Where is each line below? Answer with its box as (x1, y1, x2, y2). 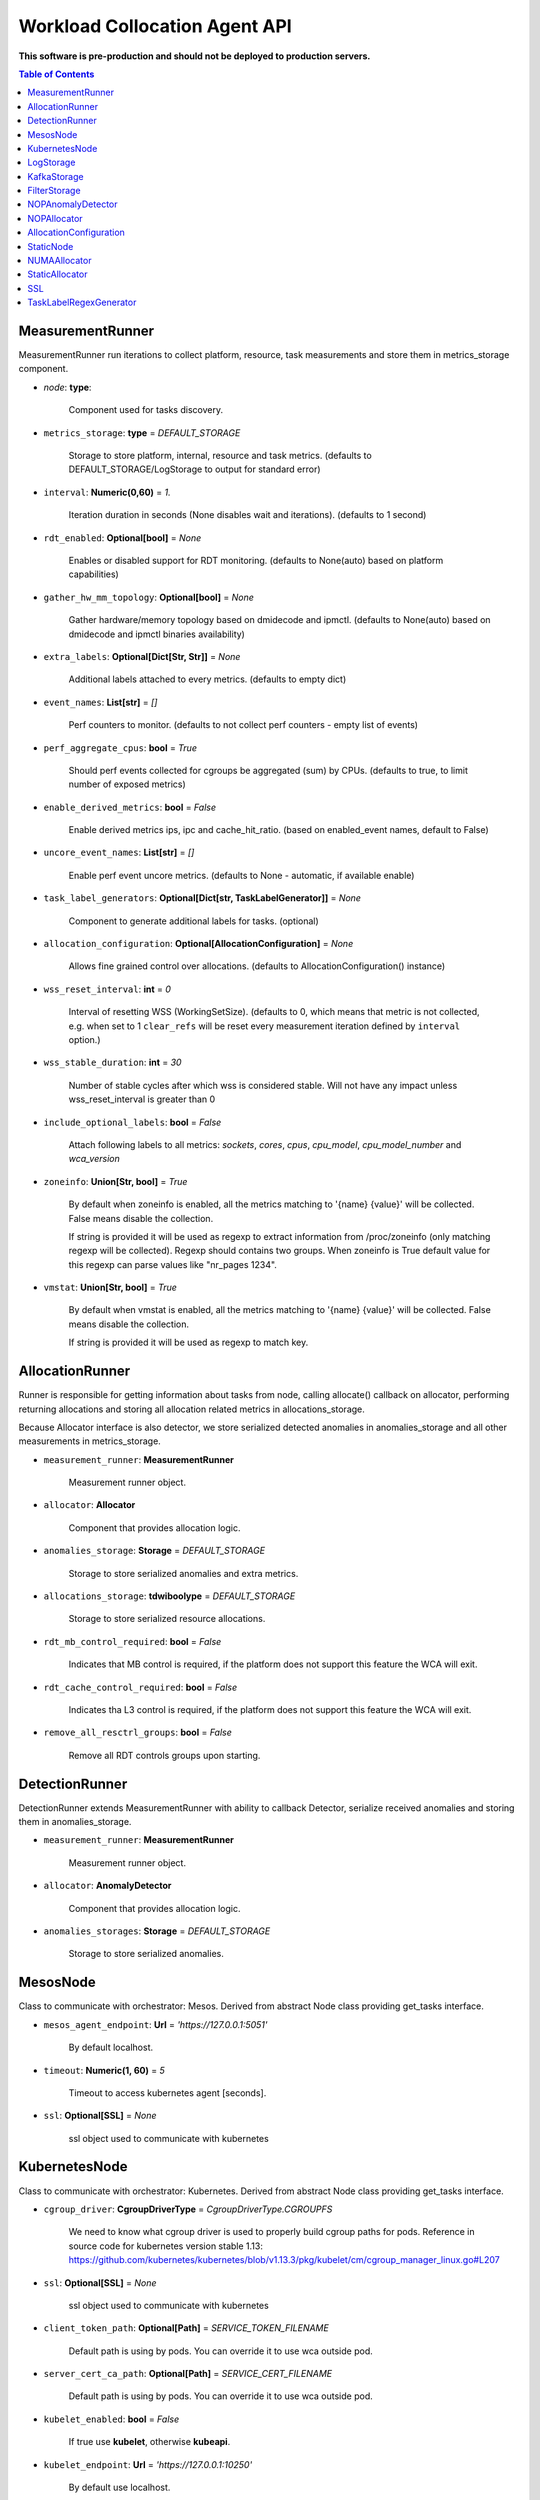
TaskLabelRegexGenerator (27, 296, 137, 309)
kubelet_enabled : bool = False (43, 2413, 180, 2425)
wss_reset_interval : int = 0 (43, 983, 172, 995)
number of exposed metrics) (68, 778, 187, 790)
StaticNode (27, 240, 74, 252)
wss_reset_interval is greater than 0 (68, 1093, 216, 1105)
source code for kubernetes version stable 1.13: (68, 2240, 264, 2252)
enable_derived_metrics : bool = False (43, 801, 217, 813)
